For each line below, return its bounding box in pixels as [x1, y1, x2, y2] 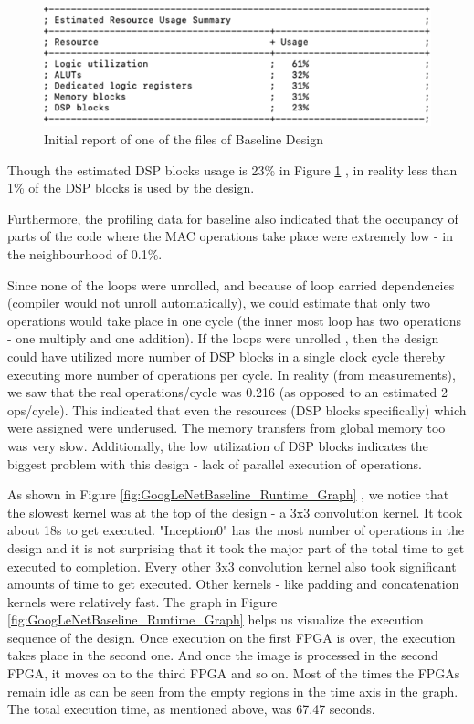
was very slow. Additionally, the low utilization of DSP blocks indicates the [7, 435, 428, 455]
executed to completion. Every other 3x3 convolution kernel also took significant [7, 556, 457, 575]
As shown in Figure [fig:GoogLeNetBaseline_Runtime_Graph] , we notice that [7, 485, 449, 504]
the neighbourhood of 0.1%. [7, 245, 163, 264]
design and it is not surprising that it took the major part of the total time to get [7, 538, 465, 557]
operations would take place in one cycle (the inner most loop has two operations [7, 310, 462, 330]
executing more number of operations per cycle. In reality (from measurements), [7, 364, 456, 383]
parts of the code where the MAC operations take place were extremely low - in [7, 226, 453, 246]
